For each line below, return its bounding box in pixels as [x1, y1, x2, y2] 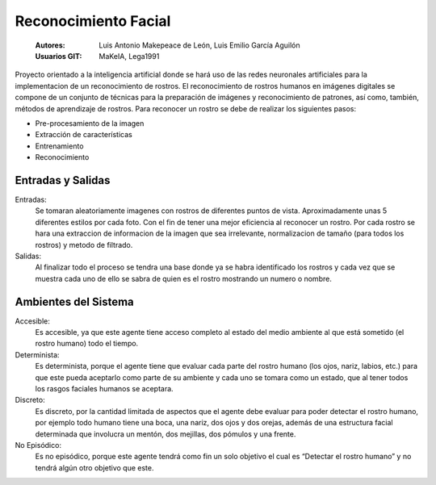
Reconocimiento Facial [15, 12, 171, 30]
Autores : [35, 40, 65, 50]
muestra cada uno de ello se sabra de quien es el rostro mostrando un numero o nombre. [35, 274, 333, 283]
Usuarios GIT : [35, 51, 82, 61]
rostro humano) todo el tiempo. [35, 339, 139, 349]
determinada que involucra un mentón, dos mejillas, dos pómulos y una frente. [35, 429, 296, 439]
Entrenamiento [35, 141, 84, 151]
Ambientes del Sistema [15, 295, 135, 308]
